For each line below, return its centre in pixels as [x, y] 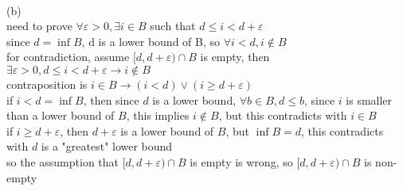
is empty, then [235, 57]
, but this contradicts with [283, 115]
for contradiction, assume [68, 57]
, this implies [158, 115]
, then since [111, 99]
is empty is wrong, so [241, 161]
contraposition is [47, 84]
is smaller [369, 99]
